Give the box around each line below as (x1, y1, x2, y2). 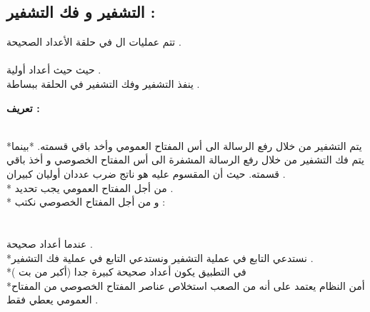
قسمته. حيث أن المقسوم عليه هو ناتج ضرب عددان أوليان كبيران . (6, 166, 286, 181)
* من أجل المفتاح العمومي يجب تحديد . (6, 180, 174, 195)
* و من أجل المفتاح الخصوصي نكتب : (6, 194, 166, 209)
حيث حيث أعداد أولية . (6, 62, 101, 77)
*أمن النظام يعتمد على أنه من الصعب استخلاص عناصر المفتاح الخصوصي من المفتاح (6, 278, 365, 293)
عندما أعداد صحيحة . (6, 236, 93, 251)
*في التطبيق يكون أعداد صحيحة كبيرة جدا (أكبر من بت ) (6, 264, 246, 279)
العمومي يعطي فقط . (6, 292, 99, 307)
